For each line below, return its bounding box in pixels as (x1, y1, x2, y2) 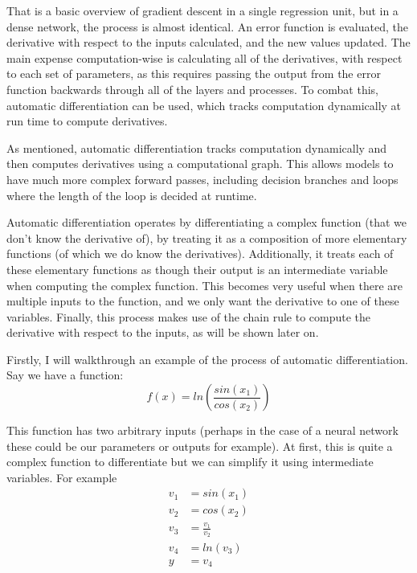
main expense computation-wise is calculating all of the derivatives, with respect (6, 49, 403, 66)
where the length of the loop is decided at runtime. (6, 186, 257, 203)
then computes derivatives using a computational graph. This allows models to (6, 155, 394, 172)
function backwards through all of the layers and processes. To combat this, (6, 80, 379, 97)
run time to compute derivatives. (6, 113, 168, 129)
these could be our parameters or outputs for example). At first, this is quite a (6, 437, 393, 454)
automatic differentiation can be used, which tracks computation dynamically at (6, 96, 402, 113)
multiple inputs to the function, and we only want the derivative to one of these (6, 293, 399, 309)
